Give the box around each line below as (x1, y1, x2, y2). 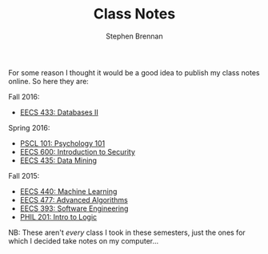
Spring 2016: (8, 123, 50, 132)
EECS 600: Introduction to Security (19, 147, 136, 156)
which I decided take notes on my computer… (8, 236, 159, 245)
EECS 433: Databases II (19, 107, 98, 117)
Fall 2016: (8, 91, 40, 101)
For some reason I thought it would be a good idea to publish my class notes (8, 67, 260, 77)
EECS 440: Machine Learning (19, 186, 118, 196)
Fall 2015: (8, 171, 40, 180)
